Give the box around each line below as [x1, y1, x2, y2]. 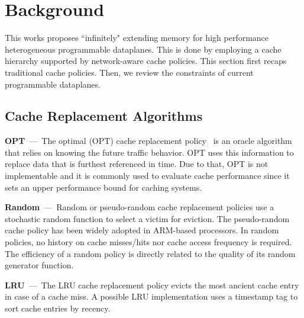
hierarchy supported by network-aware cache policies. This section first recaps [5, 54, 287, 67]
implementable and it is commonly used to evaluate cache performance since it [5, 169, 290, 182]
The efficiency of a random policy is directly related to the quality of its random [5, 247, 296, 259]
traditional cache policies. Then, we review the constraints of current [5, 66, 254, 78]
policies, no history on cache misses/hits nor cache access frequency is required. [5, 236, 292, 248]
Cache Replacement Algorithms [5, 107, 203, 125]
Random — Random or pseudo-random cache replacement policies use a [5, 201, 274, 213]
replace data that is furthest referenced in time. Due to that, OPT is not [5, 158, 269, 170]
